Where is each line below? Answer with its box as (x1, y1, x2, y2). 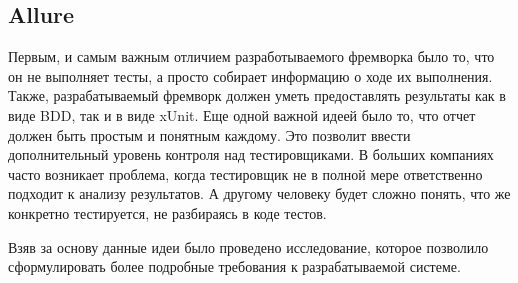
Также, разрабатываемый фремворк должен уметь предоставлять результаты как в (8, 85, 506, 106)
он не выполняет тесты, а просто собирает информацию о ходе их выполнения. (8, 65, 493, 86)
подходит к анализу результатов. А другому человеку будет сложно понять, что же (8, 183, 511, 204)
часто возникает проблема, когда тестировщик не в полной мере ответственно (8, 163, 483, 184)
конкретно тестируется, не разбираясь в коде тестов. (8, 202, 327, 223)
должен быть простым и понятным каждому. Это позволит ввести (8, 124, 411, 145)
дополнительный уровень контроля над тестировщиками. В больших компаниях (8, 144, 494, 165)
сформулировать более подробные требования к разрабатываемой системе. (8, 256, 461, 277)
